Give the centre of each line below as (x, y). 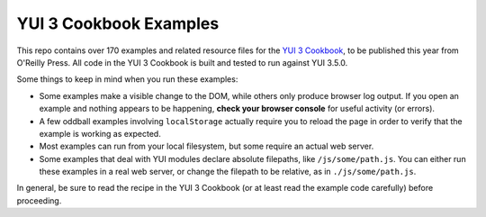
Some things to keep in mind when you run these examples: (127, 79)
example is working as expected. (100, 133)
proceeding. (39, 200)
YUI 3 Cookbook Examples (118, 23)
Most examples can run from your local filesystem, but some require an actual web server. (207, 146)
